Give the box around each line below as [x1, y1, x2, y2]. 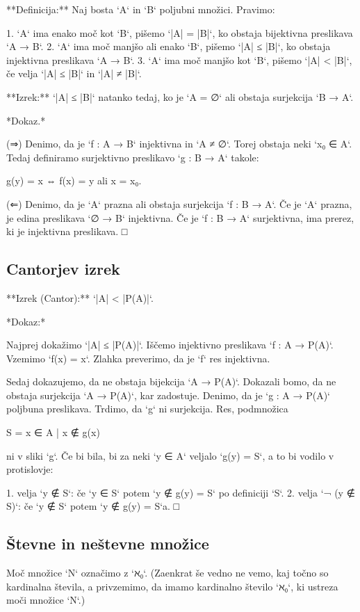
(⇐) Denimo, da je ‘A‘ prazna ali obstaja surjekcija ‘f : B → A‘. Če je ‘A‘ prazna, [6, 196, 352, 211]
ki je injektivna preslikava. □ [6, 224, 128, 239]
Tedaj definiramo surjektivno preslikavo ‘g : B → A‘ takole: [6, 150, 259, 164]
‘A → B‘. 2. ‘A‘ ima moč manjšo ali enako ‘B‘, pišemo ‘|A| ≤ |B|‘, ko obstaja [6, 39, 331, 54]
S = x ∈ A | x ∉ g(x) [6, 425, 100, 440]
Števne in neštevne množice [6, 533, 209, 554]
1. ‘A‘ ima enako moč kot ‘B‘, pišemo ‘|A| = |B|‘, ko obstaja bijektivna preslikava [6, 25, 353, 40]
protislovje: [6, 462, 54, 476]
